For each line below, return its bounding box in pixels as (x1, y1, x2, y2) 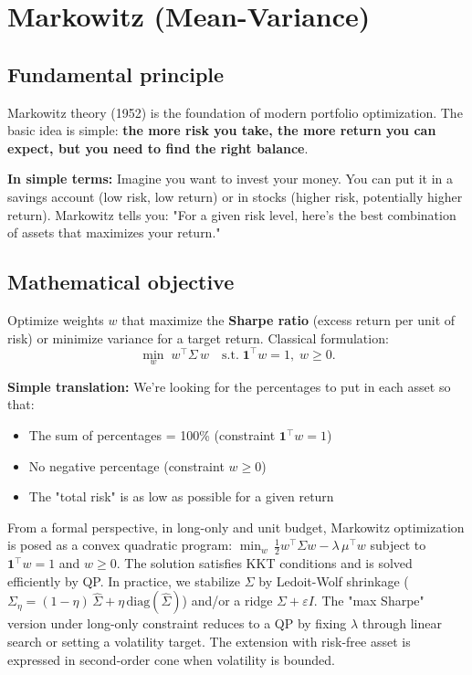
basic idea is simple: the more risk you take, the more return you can (7, 121, 436, 140)
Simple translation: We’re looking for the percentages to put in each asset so (7, 376, 451, 396)
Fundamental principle (7, 59, 225, 88)
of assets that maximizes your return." (7, 223, 221, 242)
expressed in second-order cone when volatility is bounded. (7, 649, 335, 669)
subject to (370, 535, 426, 554)
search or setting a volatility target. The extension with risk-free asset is (7, 632, 411, 651)
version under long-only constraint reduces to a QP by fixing (7, 614, 347, 633)
